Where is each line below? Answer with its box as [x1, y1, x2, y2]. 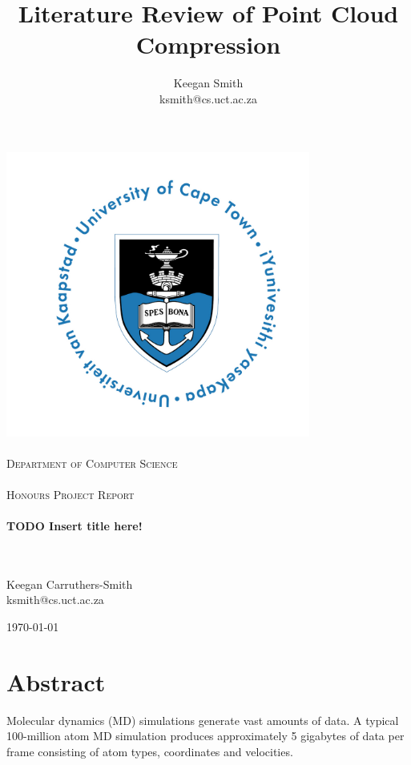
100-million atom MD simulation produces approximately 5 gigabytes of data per [6, 727, 405, 744]
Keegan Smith [173, 74, 244, 91]
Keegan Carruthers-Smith [6, 575, 133, 592]
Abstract [6, 665, 106, 698]
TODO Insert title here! [6, 517, 143, 534]
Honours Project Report [6, 485, 135, 502]
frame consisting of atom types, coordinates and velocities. [6, 743, 293, 759]
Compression [135, 28, 281, 61]
